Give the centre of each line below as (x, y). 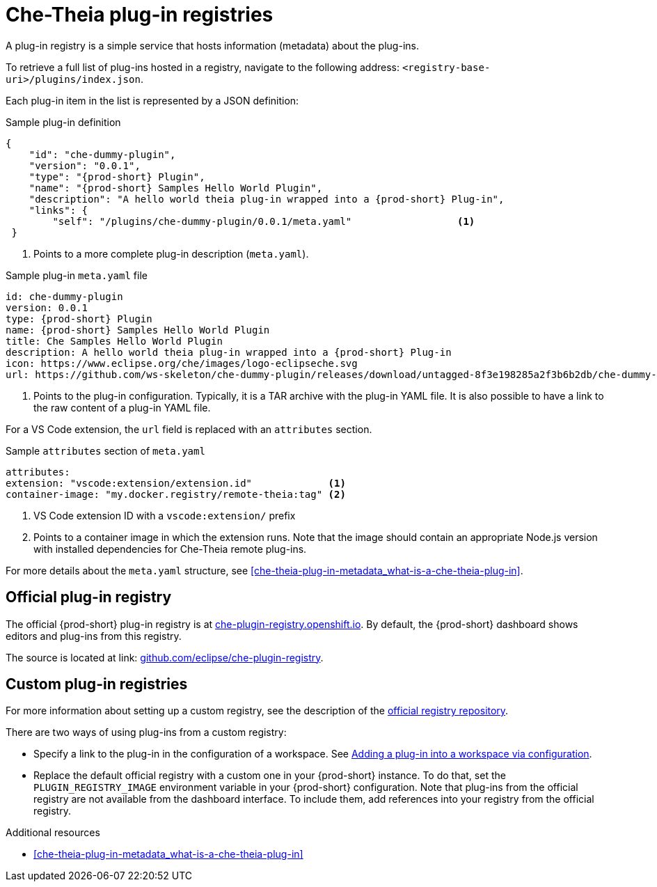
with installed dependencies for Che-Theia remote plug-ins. (170, 549)
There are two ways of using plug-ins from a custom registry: (146, 732)
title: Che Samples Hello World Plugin (114, 341)
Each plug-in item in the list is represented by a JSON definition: (152, 100)
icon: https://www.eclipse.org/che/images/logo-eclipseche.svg (182, 363)
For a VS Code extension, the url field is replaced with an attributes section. (189, 429)
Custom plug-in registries (97, 684)
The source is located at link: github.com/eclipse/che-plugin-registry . (165, 657)
